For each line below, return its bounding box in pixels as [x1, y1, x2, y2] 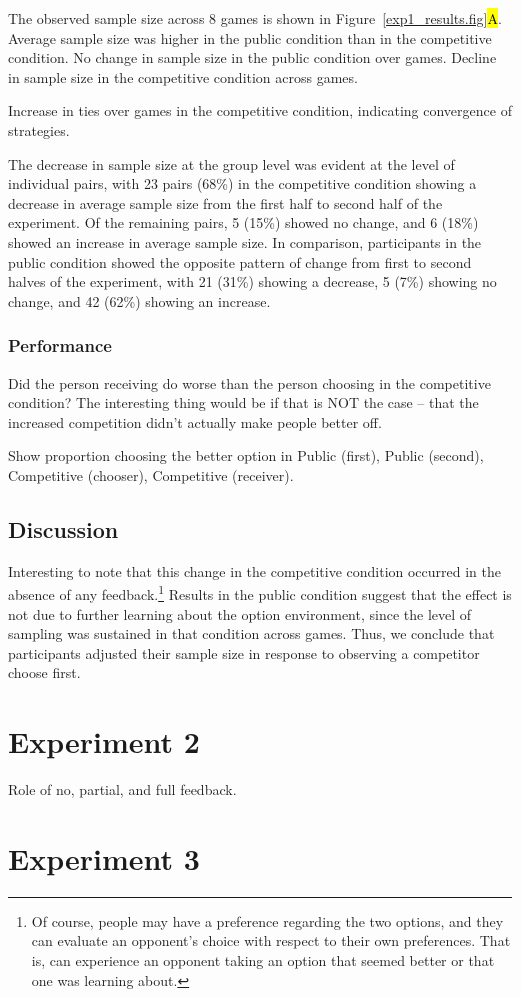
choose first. [8, 662, 81, 683]
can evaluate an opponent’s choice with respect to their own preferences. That [31, 930, 511, 951]
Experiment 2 [8, 721, 200, 762]
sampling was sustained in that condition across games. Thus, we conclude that [8, 623, 495, 644]
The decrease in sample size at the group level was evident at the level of [8, 153, 455, 174]
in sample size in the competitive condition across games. [8, 66, 358, 87]
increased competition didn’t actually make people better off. [8, 411, 382, 432]
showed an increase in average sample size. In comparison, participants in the [8, 231, 482, 252]
